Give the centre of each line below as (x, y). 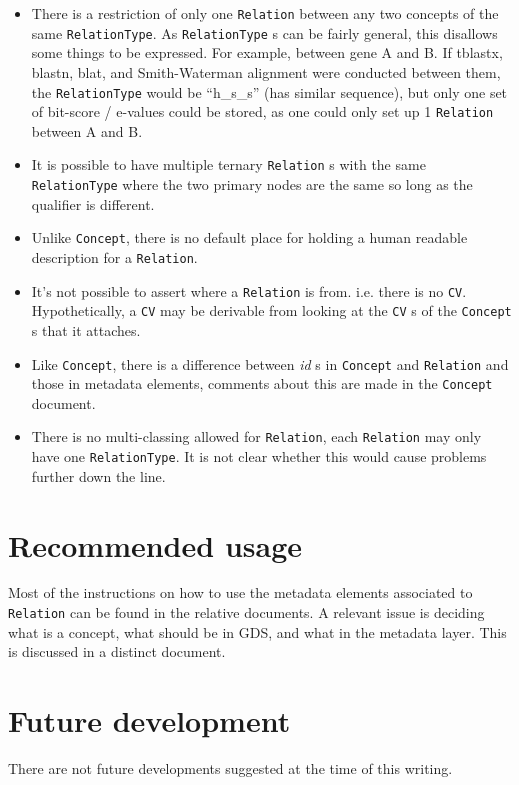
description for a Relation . (114, 256)
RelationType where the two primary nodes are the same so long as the (252, 184)
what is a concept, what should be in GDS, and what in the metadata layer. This (257, 631)
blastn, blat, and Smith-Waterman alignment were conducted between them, (266, 71)
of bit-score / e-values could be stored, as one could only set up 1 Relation (262, 111)
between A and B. (87, 130)
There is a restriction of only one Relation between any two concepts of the (265, 13)
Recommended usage (155, 544)
